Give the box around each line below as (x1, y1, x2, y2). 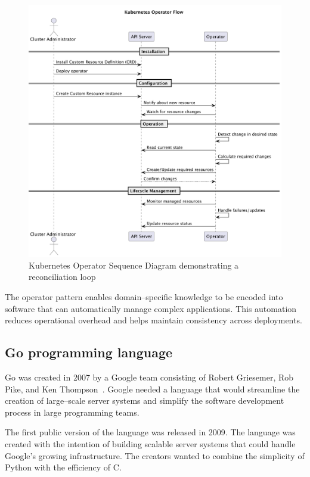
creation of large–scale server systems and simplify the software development (5, 394, 284, 407)
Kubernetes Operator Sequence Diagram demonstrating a (29, 258, 239, 271)
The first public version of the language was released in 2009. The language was (5, 426, 296, 438)
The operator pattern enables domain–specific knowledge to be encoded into (5, 290, 283, 303)
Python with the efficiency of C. (5, 461, 122, 473)
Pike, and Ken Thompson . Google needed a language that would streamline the (5, 382, 300, 395)
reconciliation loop (29, 270, 96, 283)
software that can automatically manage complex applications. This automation (5, 302, 297, 314)
